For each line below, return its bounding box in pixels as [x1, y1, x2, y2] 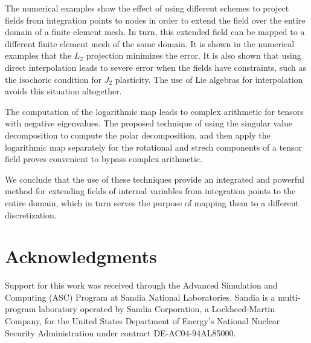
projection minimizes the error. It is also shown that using [86, 49, 301, 62]
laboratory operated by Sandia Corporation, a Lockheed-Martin [39, 302, 275, 315]
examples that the [5, 49, 72, 62]
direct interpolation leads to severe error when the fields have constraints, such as [5, 60, 306, 73]
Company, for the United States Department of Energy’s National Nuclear [5, 315, 280, 327]
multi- [278, 290, 301, 303]
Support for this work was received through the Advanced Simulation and [5, 279, 278, 292]
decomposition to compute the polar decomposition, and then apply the [5, 128, 271, 141]
